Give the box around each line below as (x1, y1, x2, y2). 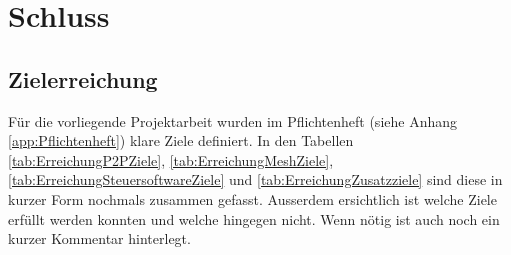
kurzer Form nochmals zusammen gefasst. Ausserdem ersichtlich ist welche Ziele (8, 188, 497, 209)
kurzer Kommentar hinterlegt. (8, 228, 191, 249)
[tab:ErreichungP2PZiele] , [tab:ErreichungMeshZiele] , (8, 149, 334, 170)
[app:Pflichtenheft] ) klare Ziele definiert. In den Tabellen (8, 130, 354, 151)
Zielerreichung (8, 63, 158, 94)
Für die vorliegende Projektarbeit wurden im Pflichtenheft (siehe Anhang (8, 110, 458, 131)
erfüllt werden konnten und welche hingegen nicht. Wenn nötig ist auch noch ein (8, 208, 500, 229)
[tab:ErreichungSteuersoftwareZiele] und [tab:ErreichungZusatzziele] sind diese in (8, 169, 503, 190)
